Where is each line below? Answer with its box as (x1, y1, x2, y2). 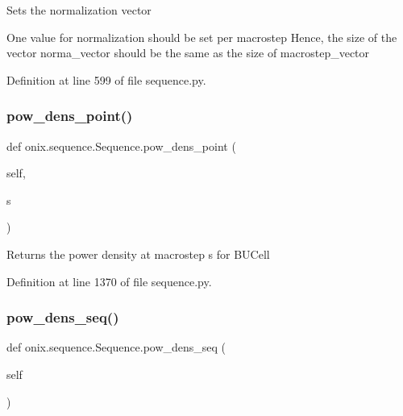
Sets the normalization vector (6, 2, 152, 18)
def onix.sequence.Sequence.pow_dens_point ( (6, 137, 236, 154)
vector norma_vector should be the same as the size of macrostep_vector (6, 44, 370, 61)
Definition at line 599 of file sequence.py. (6, 71, 206, 88)
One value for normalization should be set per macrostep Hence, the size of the (6, 28, 397, 45)
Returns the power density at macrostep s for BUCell (6, 245, 270, 262)
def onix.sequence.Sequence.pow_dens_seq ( (6, 339, 226, 356)
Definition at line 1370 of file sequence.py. (6, 272, 212, 289)
